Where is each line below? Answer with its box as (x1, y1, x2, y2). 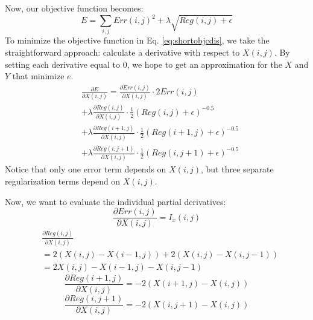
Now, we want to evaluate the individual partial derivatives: (5, 195, 226, 207)
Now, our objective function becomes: (5, 2, 144, 14)
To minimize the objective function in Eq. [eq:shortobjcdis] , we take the (5, 34, 270, 47)
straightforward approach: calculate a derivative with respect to (5, 46, 240, 59)
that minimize (12, 70, 65, 82)
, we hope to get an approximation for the (127, 57, 282, 70)
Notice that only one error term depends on (5, 163, 166, 175)
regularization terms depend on (5, 175, 121, 188)
